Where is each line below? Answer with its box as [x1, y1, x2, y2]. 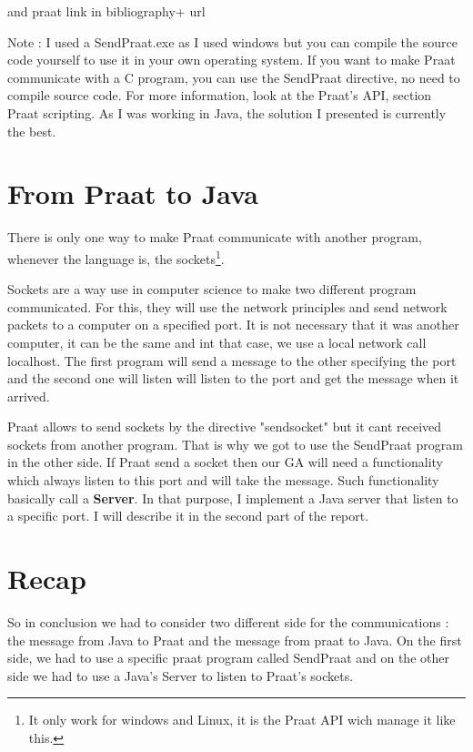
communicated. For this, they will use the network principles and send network [7, 297, 448, 316]
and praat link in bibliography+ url [7, 2, 206, 20]
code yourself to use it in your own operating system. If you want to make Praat [7, 50, 456, 69]
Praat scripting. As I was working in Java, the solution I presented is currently [7, 103, 447, 122]
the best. [7, 121, 56, 140]
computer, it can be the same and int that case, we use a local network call [7, 332, 427, 351]
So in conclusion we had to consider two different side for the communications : [7, 612, 449, 631]
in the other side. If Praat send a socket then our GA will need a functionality [7, 452, 443, 472]
